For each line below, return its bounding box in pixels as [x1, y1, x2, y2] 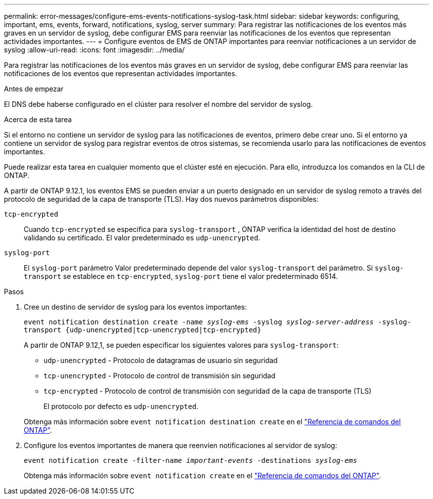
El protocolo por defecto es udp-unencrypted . [43, 402, 199, 410]
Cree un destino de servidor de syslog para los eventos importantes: [24, 303, 247, 311]
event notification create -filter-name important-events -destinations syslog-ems [24, 456, 357, 464]
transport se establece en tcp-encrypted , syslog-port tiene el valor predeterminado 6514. [24, 272, 338, 280]
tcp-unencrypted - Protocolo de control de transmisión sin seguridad [43, 371, 276, 380]
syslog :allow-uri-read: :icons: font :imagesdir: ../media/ [4, 45, 185, 54]
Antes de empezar [4, 85, 64, 93]
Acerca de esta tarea [4, 115, 72, 124]
